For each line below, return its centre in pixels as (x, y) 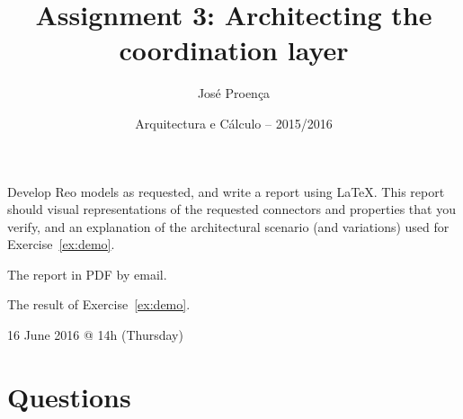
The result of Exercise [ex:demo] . (99, 304)
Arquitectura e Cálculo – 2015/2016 (234, 123)
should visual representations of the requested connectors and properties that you (231, 209)
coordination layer (234, 50)
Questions (69, 396)
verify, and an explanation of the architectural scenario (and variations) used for (228, 226)
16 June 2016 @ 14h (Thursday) (95, 335)
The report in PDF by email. (87, 274)
